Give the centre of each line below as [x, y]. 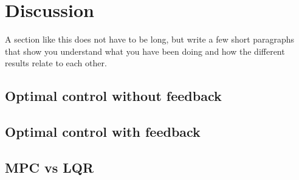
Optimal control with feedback [103, 132]
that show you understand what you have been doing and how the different [145, 51]
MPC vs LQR [50, 167]
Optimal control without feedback [113, 96]
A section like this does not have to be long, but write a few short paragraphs [150, 39]
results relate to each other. [56, 63]
